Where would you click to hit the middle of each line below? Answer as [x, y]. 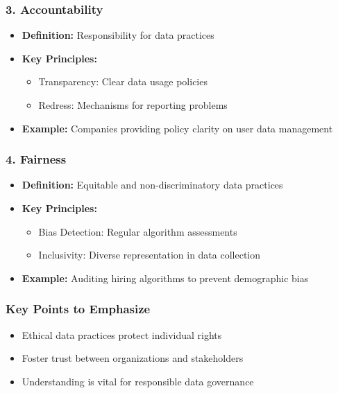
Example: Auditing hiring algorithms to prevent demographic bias [165, 278]
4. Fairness [36, 159]
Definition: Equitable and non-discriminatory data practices [152, 185]
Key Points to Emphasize [78, 309]
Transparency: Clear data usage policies [123, 81]
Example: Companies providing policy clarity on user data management [177, 128]
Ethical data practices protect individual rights [122, 334]
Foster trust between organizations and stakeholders [133, 358]
